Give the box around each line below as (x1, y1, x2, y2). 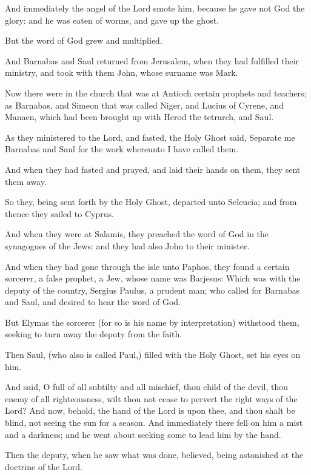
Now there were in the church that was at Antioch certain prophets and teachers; (5, 86, 307, 99)
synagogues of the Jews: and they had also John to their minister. (5, 239, 250, 252)
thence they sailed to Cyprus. (5, 207, 114, 220)
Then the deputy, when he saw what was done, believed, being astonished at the (5, 448, 304, 461)
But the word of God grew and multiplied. (5, 34, 162, 47)
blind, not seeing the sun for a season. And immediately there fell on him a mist (5, 416, 303, 429)
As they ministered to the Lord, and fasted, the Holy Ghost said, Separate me (5, 130, 295, 143)
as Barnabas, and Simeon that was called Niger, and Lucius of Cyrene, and (5, 98, 284, 111)
